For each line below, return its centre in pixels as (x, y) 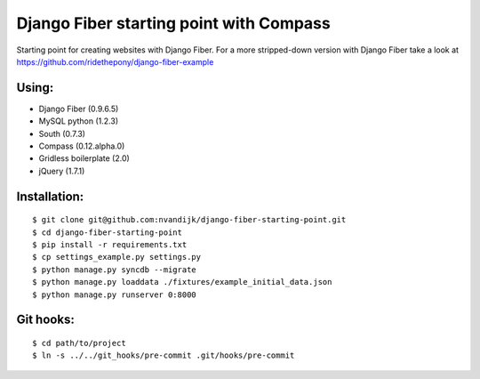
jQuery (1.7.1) (62, 171)
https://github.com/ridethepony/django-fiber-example (115, 61)
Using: (35, 88)
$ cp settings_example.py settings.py (117, 257)
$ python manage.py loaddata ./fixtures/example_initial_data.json (182, 282)
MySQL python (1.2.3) (79, 121)
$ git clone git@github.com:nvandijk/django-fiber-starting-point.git (189, 220)
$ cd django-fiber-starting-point (107, 232)
